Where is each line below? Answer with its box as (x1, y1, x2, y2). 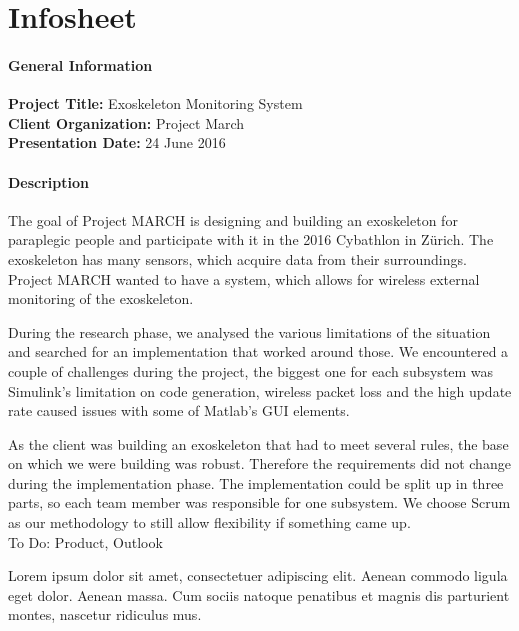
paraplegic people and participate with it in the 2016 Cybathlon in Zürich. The (8, 229, 494, 250)
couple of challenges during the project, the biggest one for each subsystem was (8, 360, 494, 381)
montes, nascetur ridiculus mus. (8, 604, 202, 625)
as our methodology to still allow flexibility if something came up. (8, 512, 411, 533)
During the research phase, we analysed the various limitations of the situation (8, 321, 491, 342)
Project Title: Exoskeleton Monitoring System (8, 93, 303, 114)
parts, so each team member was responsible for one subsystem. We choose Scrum (8, 492, 511, 513)
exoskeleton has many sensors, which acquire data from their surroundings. (8, 248, 467, 269)
